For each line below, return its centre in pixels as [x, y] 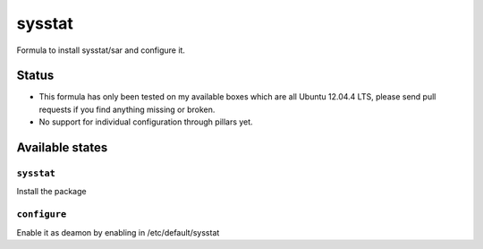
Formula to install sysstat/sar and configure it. [101, 50]
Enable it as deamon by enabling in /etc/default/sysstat [118, 232]
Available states [62, 148]
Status [35, 76]
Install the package [51, 192]
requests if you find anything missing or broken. [127, 109]
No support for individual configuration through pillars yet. [146, 122]
